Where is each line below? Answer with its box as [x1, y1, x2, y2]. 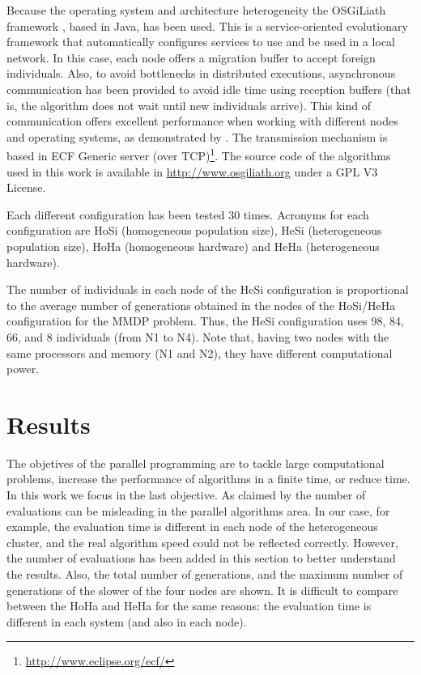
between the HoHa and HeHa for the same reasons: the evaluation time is [6, 597, 372, 614]
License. [6, 179, 46, 196]
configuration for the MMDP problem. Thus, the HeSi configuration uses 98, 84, [6, 312, 404, 329]
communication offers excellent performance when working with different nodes [6, 112, 398, 129]
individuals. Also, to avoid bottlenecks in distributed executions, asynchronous [6, 65, 396, 82]
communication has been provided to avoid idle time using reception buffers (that [6, 80, 411, 97]
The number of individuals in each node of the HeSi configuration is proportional [6, 281, 409, 298]
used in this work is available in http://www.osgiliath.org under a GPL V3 [6, 163, 378, 180]
